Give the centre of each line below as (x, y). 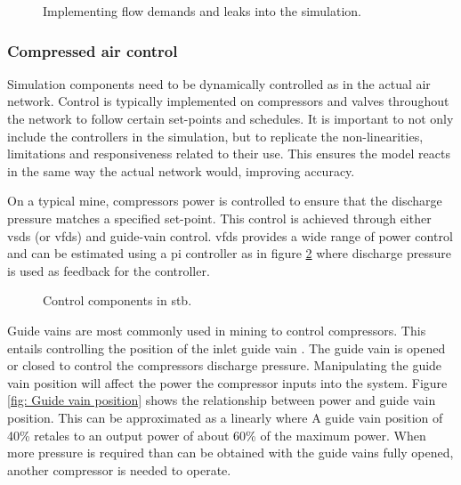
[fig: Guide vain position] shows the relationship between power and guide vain (222, 400)
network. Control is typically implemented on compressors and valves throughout (228, 101)
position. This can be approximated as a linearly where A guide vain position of (225, 417)
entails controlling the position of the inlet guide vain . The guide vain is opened (226, 348)
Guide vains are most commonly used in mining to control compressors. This (217, 330)
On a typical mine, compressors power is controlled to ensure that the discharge (225, 201)
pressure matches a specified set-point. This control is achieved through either (219, 218)
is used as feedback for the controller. (109, 270)
